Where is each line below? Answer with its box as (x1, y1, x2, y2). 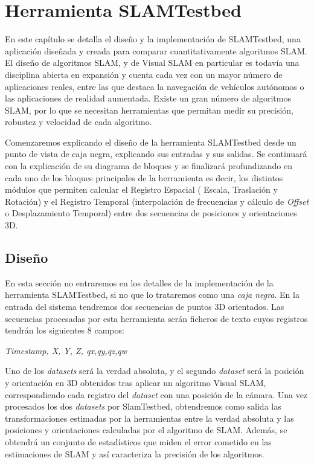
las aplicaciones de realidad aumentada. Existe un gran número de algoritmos (5, 92, 291, 105)
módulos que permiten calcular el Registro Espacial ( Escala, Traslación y (5, 183, 278, 196)
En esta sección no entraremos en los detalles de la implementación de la (5, 276, 274, 289)
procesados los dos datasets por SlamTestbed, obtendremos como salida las (5, 400, 281, 413)
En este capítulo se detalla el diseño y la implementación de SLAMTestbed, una (5, 33, 301, 45)
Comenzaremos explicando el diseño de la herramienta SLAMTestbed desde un (5, 135, 296, 148)
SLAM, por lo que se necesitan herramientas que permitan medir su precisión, (5, 103, 293, 116)
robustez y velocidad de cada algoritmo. (5, 115, 152, 128)
